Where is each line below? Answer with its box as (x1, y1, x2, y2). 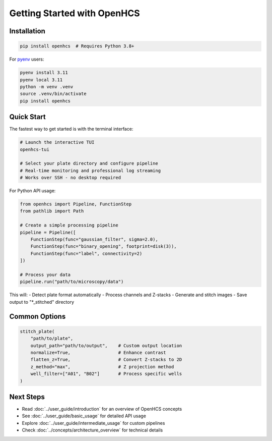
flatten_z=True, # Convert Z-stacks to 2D (30, 357, 182, 363)
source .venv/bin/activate (20, 91, 87, 97)
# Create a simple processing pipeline (20, 223, 118, 228)
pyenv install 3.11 (20, 70, 68, 76)
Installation (9, 27, 45, 35)
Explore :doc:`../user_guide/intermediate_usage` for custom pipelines (22, 420, 165, 426)
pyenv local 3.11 (20, 77, 63, 83)
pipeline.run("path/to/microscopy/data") (20, 279, 124, 285)
